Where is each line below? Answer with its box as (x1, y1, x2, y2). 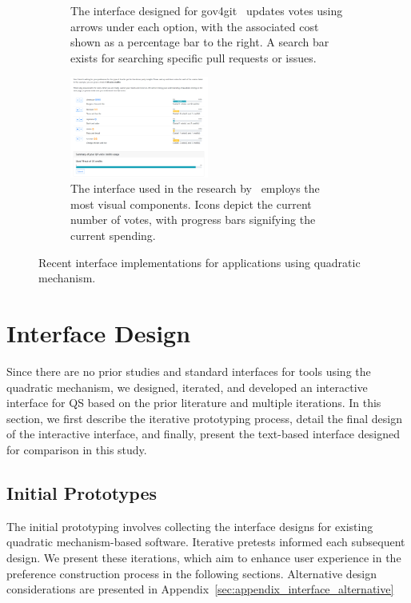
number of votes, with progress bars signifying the (70, 211, 316, 228)
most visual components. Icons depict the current (70, 195, 312, 212)
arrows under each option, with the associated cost (70, 18, 319, 34)
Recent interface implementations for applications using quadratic (38, 254, 361, 270)
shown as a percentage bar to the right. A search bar (70, 34, 329, 50)
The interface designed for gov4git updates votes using (70, 2, 343, 18)
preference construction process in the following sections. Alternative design (6, 565, 377, 581)
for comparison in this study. (6, 441, 147, 457)
